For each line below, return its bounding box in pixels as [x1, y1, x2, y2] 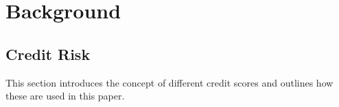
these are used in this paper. [5, 89, 125, 103]
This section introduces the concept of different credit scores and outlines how [5, 75, 334, 89]
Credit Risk [5, 43, 91, 64]
